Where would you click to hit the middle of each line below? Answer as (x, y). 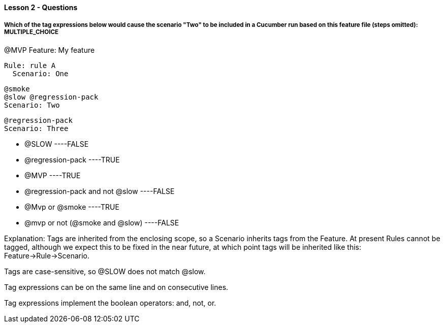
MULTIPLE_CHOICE (31, 32)
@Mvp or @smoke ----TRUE (72, 207)
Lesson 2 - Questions (41, 7)
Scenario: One (40, 73)
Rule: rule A (30, 65)
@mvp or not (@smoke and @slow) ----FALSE (102, 222)
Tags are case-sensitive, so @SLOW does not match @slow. (105, 271)
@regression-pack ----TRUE (72, 159)
